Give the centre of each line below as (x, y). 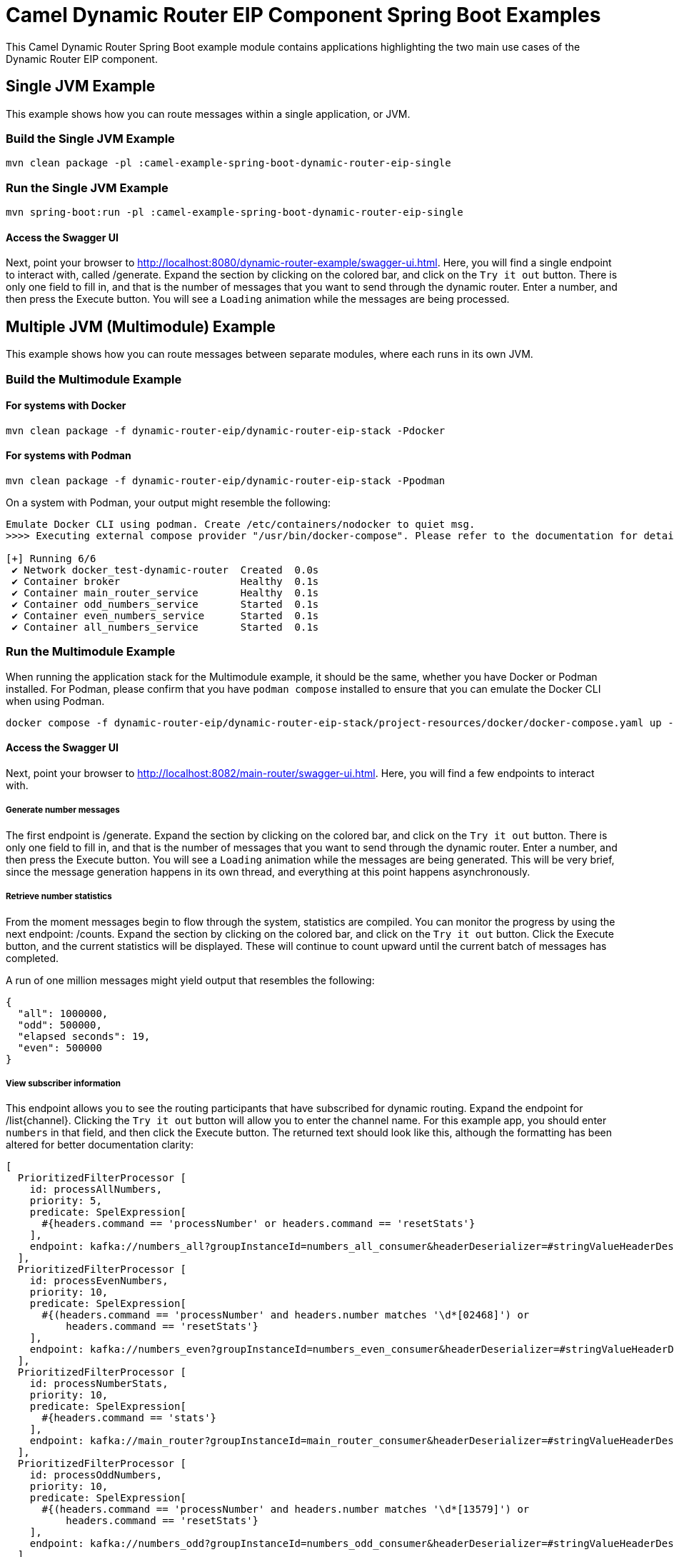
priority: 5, (66, 1201)
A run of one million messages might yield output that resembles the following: (190, 980)
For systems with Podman (69, 456)
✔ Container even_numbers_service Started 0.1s (165, 615)
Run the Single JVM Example (87, 187)
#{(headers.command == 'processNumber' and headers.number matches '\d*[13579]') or (286, 1510)
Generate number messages (63, 810)
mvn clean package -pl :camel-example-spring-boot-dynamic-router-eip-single (228, 163)
